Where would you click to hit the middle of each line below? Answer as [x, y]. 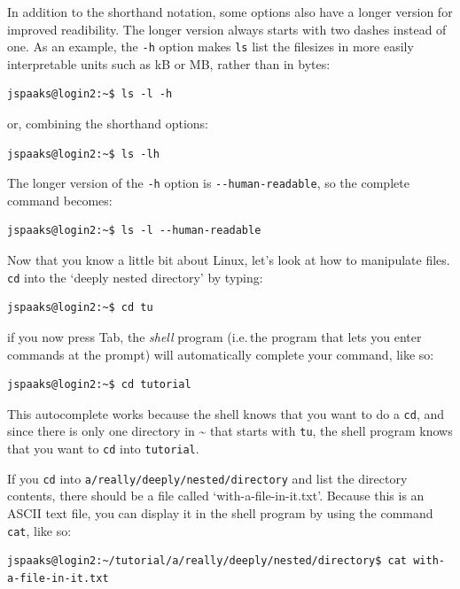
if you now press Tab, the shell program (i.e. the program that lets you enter [214, 336]
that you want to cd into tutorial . [103, 448]
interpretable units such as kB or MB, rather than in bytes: [169, 63]
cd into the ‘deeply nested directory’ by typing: [135, 277]
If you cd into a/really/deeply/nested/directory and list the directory [207, 478]
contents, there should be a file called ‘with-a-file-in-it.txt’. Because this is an [216, 496]
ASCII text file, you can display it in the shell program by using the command [220, 512]
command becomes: [60, 200]
